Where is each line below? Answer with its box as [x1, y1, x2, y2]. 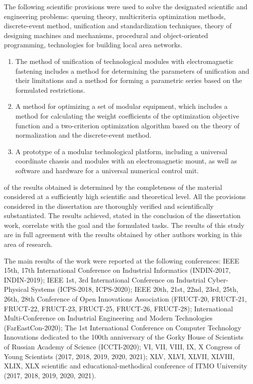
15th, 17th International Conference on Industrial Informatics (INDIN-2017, [4, 265, 231, 275]
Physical [4, 284, 29, 294]
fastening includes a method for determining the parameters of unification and [15, 65, 250, 76]
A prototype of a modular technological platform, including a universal [15, 146, 228, 156]
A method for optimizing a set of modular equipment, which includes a [15, 101, 228, 111]
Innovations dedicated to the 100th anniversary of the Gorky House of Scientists [4, 332, 244, 342]
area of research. [4, 239, 53, 249]
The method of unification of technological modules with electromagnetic [15, 56, 234, 66]
